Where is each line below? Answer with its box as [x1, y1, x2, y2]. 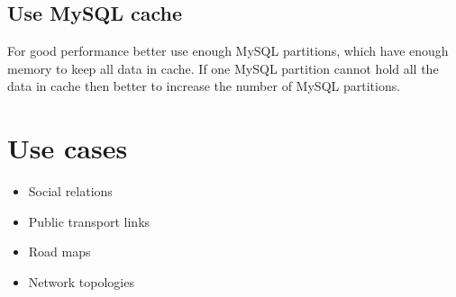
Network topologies [28, 272, 134, 291]
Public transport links [28, 211, 150, 230]
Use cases [7, 130, 128, 166]
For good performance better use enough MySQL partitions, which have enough [7, 41, 449, 60]
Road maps [28, 242, 91, 261]
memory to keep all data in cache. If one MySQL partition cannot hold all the [7, 58, 439, 77]
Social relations [28, 182, 113, 201]
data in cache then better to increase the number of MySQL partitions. [7, 76, 401, 95]
